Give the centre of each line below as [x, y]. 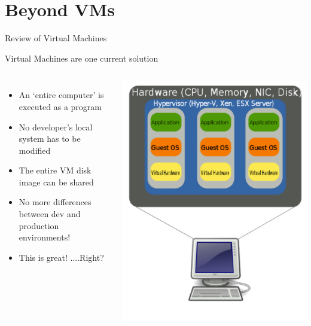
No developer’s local [56, 127]
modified [35, 150]
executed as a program [60, 106]
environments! [45, 237]
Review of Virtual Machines [56, 38]
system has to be [50, 138]
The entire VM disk [55, 170]
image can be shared [56, 182]
